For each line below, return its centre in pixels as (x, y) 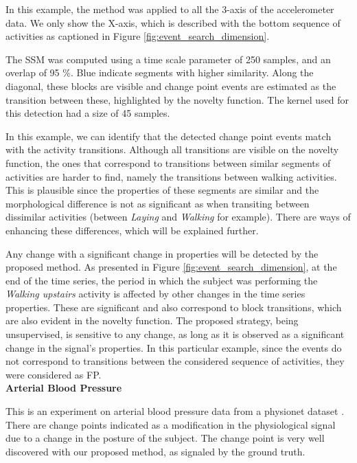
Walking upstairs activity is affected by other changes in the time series (156, 294)
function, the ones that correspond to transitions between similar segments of (168, 162)
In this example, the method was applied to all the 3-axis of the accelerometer (170, 9)
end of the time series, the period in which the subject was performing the (162, 280)
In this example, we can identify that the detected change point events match (169, 136)
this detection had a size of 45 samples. (88, 113)
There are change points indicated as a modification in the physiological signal (171, 424)
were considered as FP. (54, 374)
